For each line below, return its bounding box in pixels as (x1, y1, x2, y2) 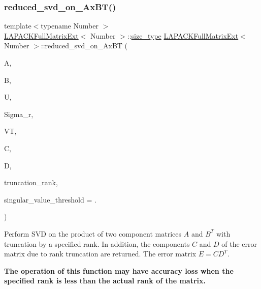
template (4, 20, 31, 31)
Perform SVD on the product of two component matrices (4, 228, 182, 239)
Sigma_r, (4, 108, 34, 119)
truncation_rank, (4, 177, 58, 188)
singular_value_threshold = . (4, 194, 96, 205)
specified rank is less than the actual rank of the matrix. (4, 275, 206, 286)
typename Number (41, 20, 99, 31)
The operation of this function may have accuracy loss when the (4, 265, 234, 276)
